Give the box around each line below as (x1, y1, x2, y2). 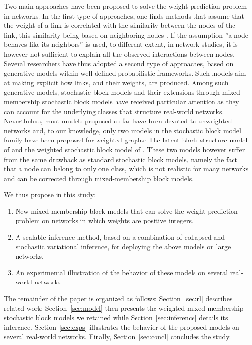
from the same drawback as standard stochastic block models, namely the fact (4, 154, 237, 164)
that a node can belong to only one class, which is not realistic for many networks (4, 163, 249, 174)
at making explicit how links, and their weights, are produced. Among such (4, 77, 229, 87)
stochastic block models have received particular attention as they (42, 96, 239, 106)
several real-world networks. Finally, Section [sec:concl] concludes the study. (4, 331, 231, 342)
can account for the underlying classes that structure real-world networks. (4, 106, 224, 116)
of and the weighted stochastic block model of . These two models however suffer (4, 144, 245, 154)
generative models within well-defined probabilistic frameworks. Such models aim (4, 68, 246, 78)
